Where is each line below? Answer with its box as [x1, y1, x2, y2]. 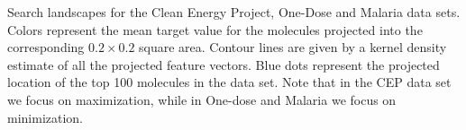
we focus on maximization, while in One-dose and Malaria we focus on [7, 90, 397, 108]
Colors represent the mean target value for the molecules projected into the [7, 20, 423, 39]
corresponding [7, 38, 85, 56]
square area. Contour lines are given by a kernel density [139, 38, 447, 56]
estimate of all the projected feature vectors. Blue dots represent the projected [7, 55, 440, 74]
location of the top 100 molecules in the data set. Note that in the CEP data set [7, 73, 452, 91]
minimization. [7, 108, 84, 126]
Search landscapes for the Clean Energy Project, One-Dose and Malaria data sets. [7, 3, 461, 21]
